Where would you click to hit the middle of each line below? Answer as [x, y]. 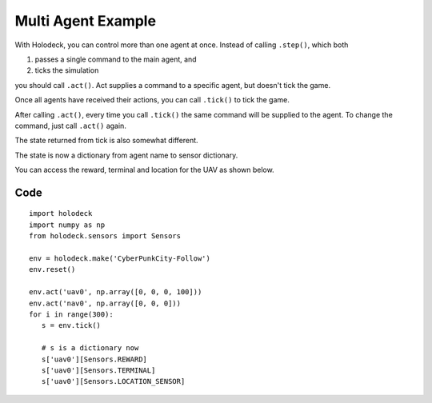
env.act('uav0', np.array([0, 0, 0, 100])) [116, 292]
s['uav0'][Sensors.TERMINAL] [98, 370]
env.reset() [52, 269]
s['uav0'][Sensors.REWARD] [94, 359]
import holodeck [61, 213]
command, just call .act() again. [71, 126]
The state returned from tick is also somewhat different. [107, 141]
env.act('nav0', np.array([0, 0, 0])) [105, 303]
